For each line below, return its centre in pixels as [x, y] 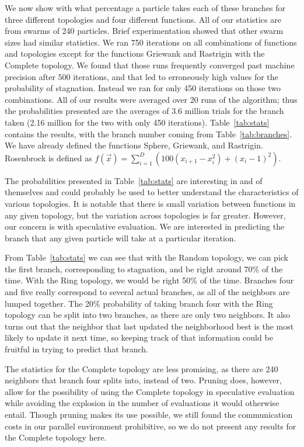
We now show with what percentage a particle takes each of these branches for [145, 8]
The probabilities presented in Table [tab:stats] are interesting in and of [134, 180]
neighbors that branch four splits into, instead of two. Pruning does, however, [143, 380]
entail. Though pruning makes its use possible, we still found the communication [149, 414]
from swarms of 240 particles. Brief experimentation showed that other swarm [144, 31]
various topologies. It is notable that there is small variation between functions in [150, 203]
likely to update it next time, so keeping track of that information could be [139, 337]
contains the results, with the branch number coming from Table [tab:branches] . [148, 134]
